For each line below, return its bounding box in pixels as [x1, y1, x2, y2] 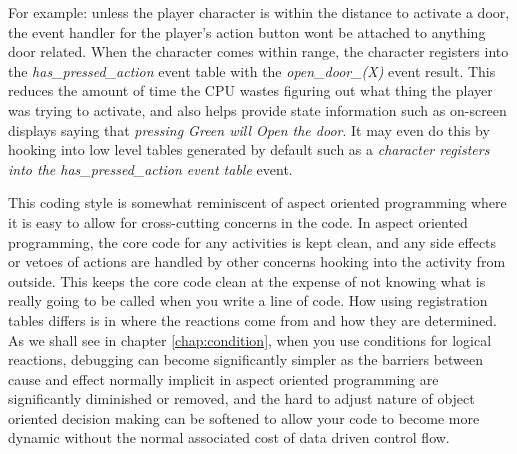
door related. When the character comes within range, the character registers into [8, 41, 509, 62]
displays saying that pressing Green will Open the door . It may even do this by [8, 119, 490, 140]
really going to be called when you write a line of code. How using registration [8, 290, 488, 311]
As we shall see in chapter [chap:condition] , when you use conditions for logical [8, 329, 492, 350]
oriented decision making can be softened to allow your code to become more [8, 407, 480, 428]
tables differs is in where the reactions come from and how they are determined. [8, 309, 497, 330]
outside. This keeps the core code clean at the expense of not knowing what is [8, 270, 486, 291]
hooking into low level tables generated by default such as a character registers [8, 139, 490, 160]
